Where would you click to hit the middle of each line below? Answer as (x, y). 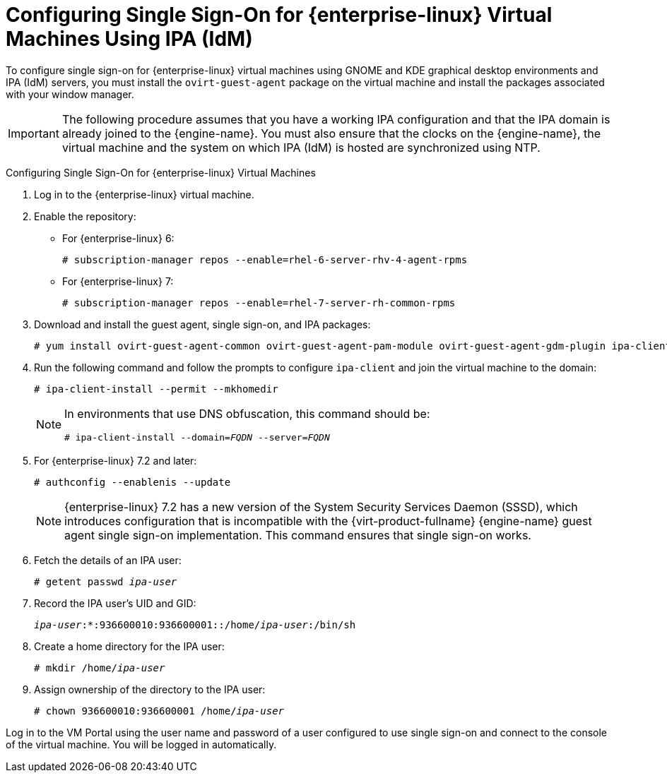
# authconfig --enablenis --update (132, 482)
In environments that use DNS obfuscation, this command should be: (247, 413)
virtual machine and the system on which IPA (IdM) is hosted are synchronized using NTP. (301, 147)
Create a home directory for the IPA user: (129, 646)
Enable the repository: (85, 216)
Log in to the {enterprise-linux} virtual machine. (144, 194)
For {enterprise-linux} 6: (118, 238)
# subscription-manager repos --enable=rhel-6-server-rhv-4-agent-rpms (265, 259)
